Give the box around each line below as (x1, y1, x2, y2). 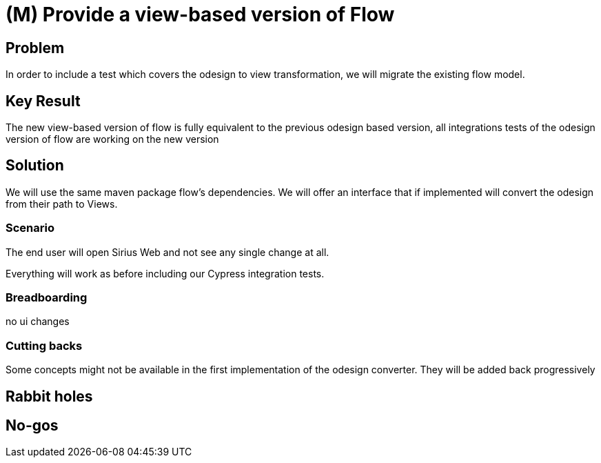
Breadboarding (6, 290, 88, 304)
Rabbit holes (6, 387, 93, 405)
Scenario (6, 221, 54, 235)
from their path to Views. (6, 197, 118, 210)
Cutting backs (6, 338, 83, 353)
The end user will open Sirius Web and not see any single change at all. (6, 246, 329, 258)
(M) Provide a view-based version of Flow (6, 3, 395, 26)
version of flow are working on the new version (6, 133, 219, 146)
